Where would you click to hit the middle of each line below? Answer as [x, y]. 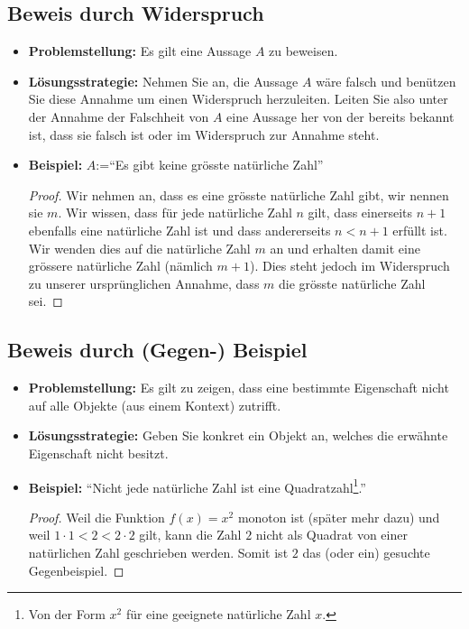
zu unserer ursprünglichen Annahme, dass [144, 283]
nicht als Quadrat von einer [331, 535]
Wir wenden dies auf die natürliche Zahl [139, 248]
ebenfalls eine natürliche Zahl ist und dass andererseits [179, 230]
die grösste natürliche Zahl [352, 283]
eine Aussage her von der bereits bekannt [340, 116]
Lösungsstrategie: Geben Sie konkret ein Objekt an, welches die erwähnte [238, 435]
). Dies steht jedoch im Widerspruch [349, 266]
